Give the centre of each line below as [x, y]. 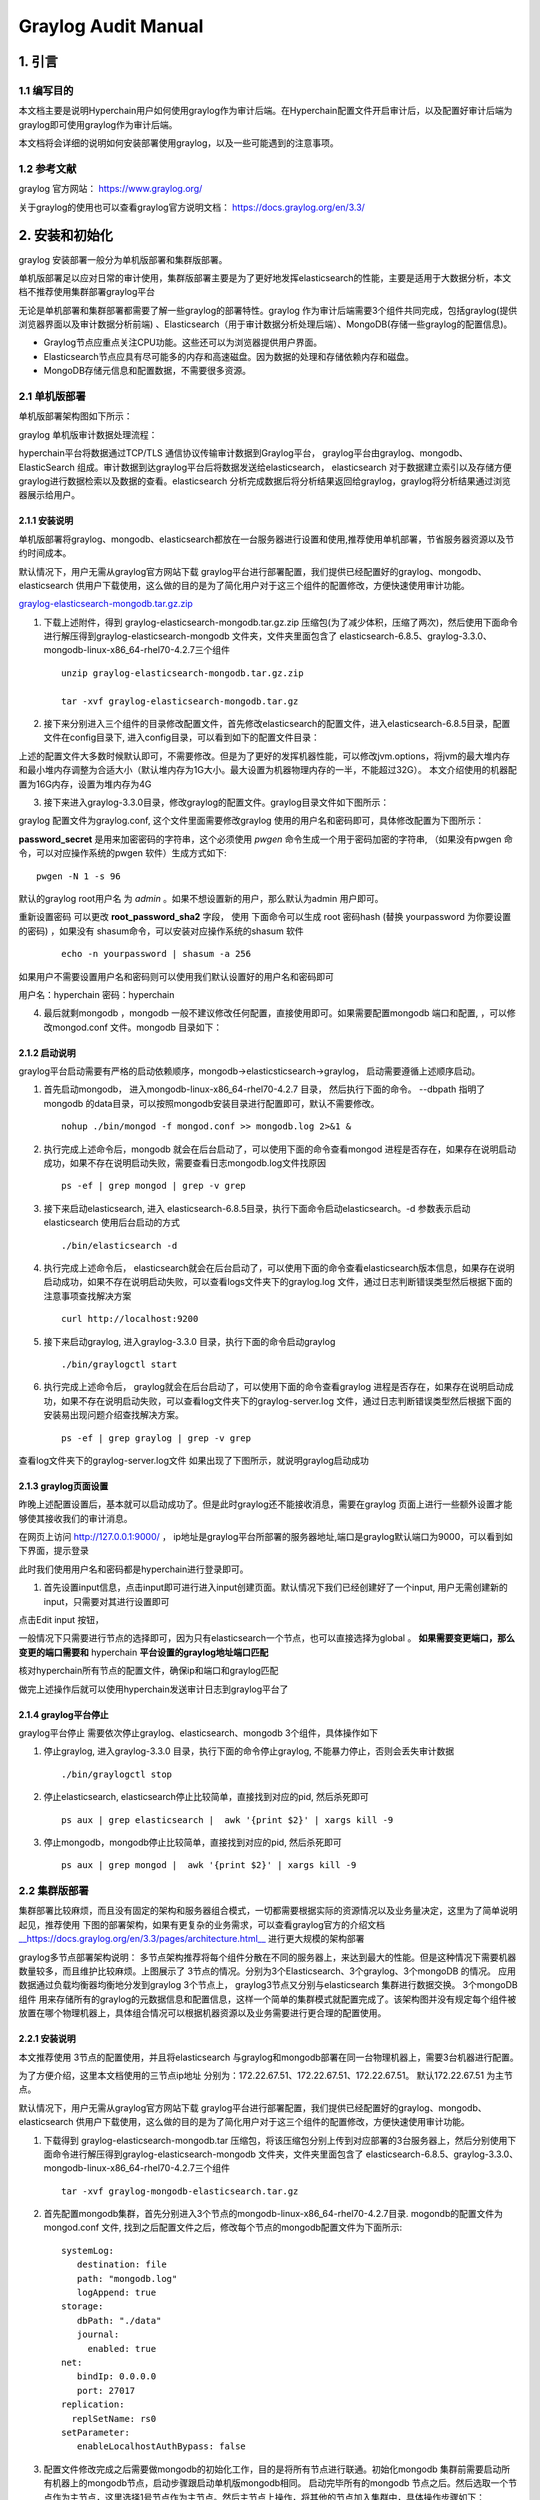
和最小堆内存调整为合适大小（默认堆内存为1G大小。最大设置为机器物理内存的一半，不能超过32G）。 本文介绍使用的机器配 [267, 770]
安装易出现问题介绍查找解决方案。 [113, 1415]
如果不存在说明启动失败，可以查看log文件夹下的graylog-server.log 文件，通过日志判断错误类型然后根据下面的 [286, 1401]
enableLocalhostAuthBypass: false [161, 2446]
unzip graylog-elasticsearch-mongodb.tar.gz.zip [182, 673]
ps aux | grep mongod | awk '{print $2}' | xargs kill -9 [209, 1865]
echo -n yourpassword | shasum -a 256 [156, 954]
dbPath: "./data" [119, 2320]
